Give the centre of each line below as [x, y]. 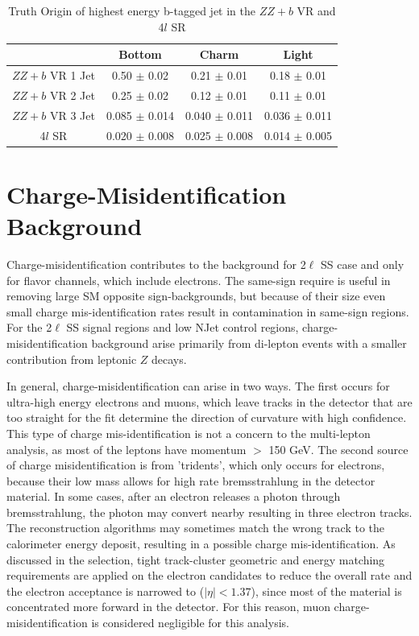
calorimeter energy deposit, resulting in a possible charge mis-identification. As [201, 544]
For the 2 [29, 327]
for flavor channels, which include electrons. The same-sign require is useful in [199, 280]
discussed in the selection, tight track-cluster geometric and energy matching [196, 559]
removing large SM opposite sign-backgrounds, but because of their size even [196, 296]
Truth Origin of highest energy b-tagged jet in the [132, 10]
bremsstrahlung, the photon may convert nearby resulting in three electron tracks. [209, 512]
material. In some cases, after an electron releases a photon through [174, 496]
